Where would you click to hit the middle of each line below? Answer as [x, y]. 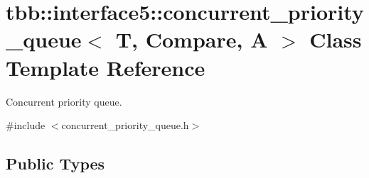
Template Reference [106, 67]
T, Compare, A [192, 39]
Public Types [55, 163]
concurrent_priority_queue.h [125, 125]
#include [26, 125]
